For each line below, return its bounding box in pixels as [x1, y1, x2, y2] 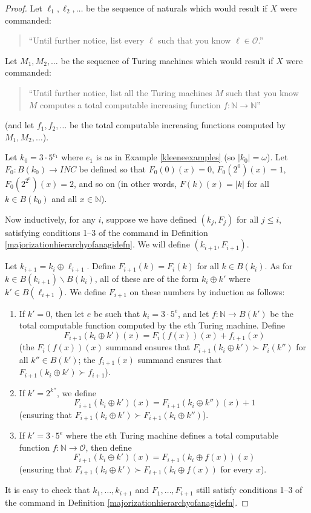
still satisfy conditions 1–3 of [196, 483, 303, 496]
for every [220, 462, 254, 475]
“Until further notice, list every [28, 34, 145, 47]
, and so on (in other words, [74, 177, 177, 189]
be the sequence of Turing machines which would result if [61, 54, 273, 67]
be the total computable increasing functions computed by [69, 119, 286, 131]
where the [65, 429, 102, 442]
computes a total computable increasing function [40, 98, 221, 111]
